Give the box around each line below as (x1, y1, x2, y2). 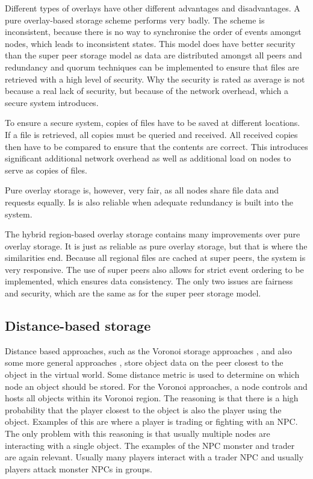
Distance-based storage (5, 316, 151, 335)
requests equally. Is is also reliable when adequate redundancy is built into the (5, 195, 293, 208)
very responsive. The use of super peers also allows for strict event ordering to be (5, 263, 304, 275)
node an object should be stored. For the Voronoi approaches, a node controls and (5, 380, 308, 392)
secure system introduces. (5, 96, 99, 108)
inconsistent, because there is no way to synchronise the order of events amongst (5, 25, 302, 38)
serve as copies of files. (5, 163, 87, 176)
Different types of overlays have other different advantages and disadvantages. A (5, 2, 300, 14)
